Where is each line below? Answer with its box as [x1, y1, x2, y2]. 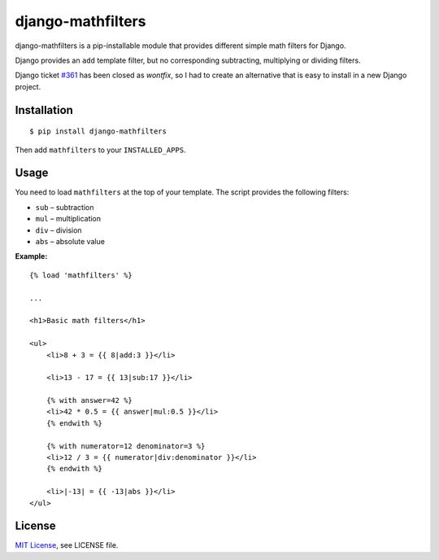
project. [15, 81, 41, 91]
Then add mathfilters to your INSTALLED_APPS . [15, 145, 186, 155]
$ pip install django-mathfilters [29, 127, 167, 136]
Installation [15, 103, 73, 117]
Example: [15, 252, 48, 261]
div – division [35, 225, 82, 235]
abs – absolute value [35, 236, 106, 246]
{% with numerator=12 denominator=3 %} [46, 441, 206, 451]
